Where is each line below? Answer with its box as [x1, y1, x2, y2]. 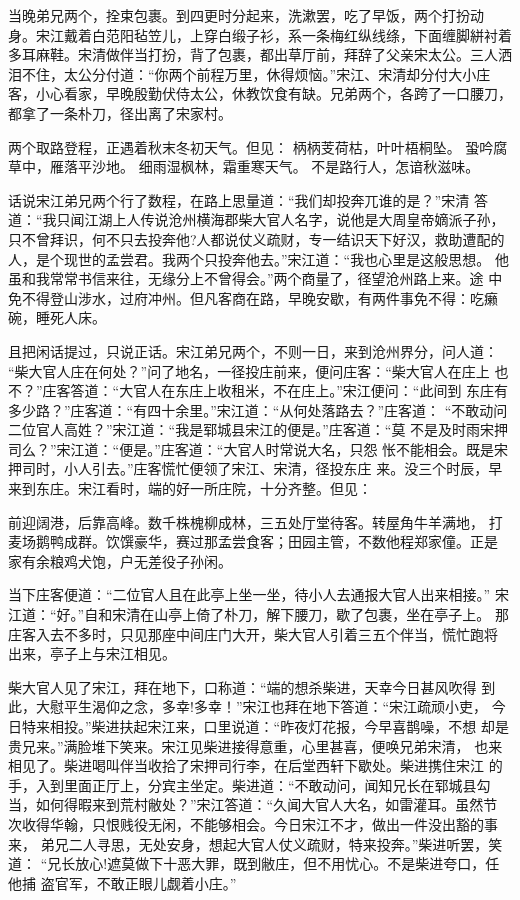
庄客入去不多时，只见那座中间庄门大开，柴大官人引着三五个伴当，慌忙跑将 [8, 623, 498, 644]
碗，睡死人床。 [8, 307, 106, 328]
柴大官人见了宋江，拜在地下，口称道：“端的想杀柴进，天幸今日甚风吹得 [8, 676, 477, 697]
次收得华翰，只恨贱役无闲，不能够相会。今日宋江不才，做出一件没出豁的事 [8, 813, 498, 834]
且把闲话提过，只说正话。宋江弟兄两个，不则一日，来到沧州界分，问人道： [8, 340, 498, 361]
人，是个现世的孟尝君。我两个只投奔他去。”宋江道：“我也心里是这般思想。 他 [8, 248, 509, 269]
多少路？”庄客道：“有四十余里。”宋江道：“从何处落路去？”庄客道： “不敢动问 [8, 399, 508, 420]
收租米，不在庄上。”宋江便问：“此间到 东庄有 [217, 380, 509, 401]
